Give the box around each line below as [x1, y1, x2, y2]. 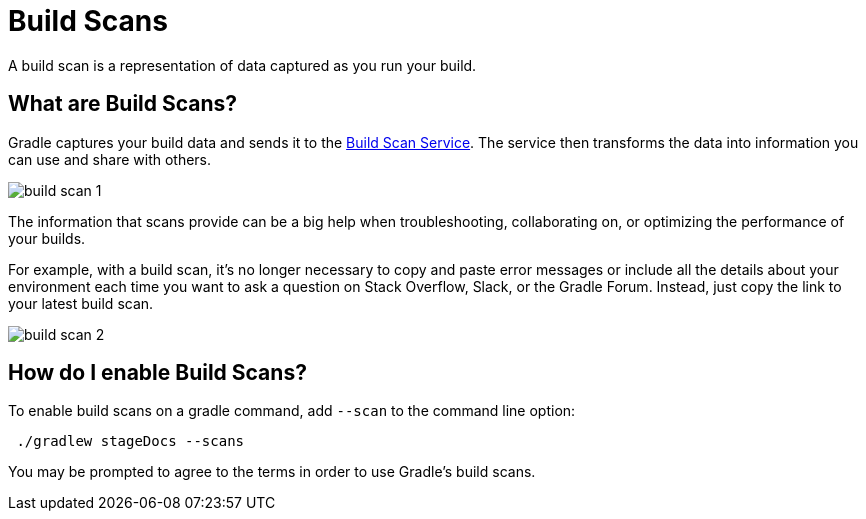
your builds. [8, 229, 86, 247]
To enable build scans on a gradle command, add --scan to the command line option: [8, 402, 576, 420]
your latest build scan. [8, 294, 154, 312]
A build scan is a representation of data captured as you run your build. [8, 56, 477, 74]
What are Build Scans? [8, 91, 238, 117]
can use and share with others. [8, 150, 212, 168]
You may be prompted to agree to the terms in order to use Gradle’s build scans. [8, 463, 536, 481]
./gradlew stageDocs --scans [16, 433, 245, 450]
